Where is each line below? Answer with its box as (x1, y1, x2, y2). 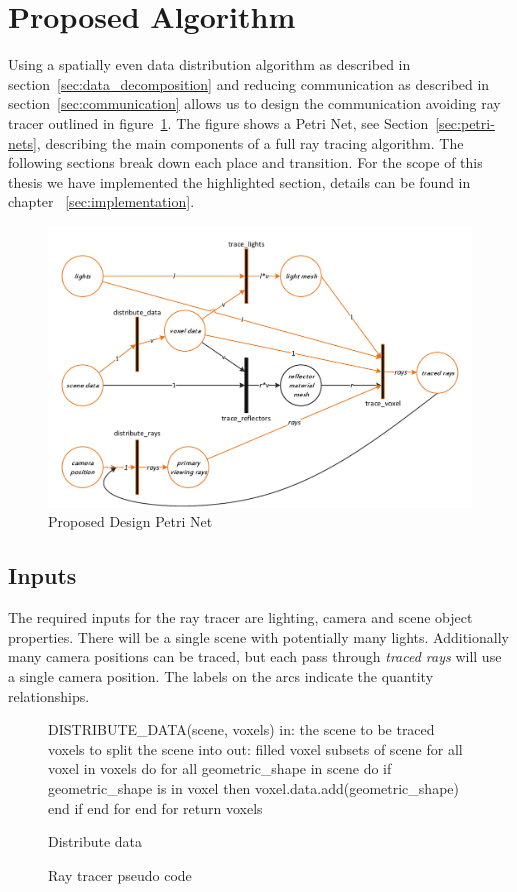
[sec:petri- (435, 112, 495, 133)
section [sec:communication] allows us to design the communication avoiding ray (8, 93, 501, 114)
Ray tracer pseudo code (48, 864, 192, 885)
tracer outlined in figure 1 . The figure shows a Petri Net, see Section (8, 112, 429, 133)
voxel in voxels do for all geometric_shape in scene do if (48, 758, 392, 779)
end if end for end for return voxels (48, 797, 263, 818)
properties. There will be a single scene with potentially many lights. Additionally (8, 626, 509, 647)
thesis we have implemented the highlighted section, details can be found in (8, 171, 471, 192)
